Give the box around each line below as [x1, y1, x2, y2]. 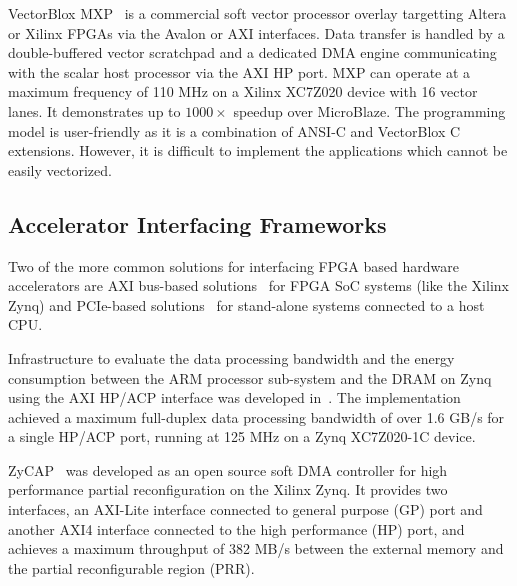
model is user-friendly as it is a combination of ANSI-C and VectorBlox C [8, 120, 461, 141]
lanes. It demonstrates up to [8, 100, 181, 121]
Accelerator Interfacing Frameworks [8, 208, 387, 239]
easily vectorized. [8, 159, 112, 180]
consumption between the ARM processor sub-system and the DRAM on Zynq [8, 367, 492, 388]
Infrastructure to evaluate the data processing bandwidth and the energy [8, 347, 455, 368]
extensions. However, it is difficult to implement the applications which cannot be [8, 140, 508, 161]
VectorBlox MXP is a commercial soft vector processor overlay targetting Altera [8, 3, 507, 23]
